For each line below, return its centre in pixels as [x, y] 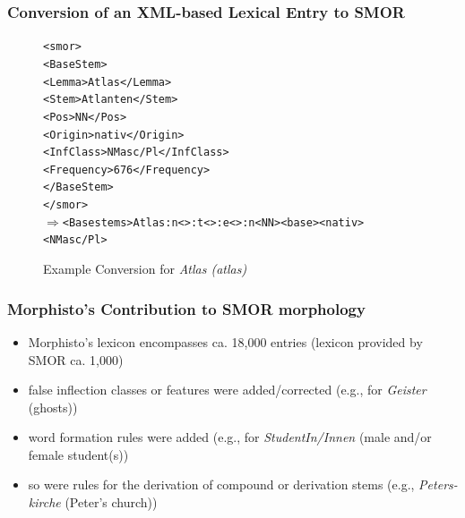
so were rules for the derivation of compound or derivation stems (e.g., [221, 484]
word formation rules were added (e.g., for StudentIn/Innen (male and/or [230, 437]
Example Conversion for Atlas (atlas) [145, 269]
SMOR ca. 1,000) [76, 359]
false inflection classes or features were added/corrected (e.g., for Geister [227, 390]
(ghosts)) [53, 407]
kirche [44, 502]
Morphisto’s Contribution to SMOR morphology [186, 308]
